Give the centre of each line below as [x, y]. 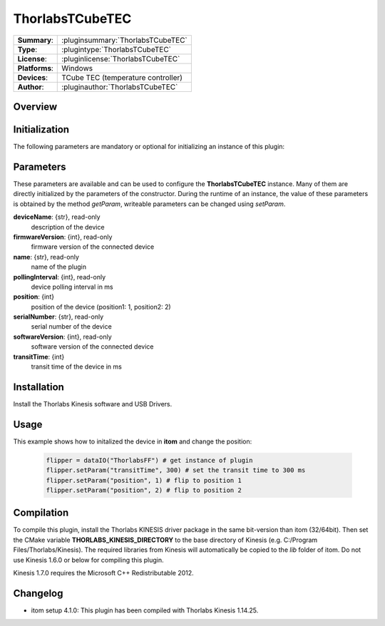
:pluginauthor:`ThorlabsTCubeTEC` [120, 87]
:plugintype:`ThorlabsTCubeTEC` [116, 49]
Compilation [41, 513]
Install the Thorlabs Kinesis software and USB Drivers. [93, 404]
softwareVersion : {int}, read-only [62, 337]
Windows [77, 68]
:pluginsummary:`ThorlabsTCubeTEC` [125, 40]
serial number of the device [71, 327]
